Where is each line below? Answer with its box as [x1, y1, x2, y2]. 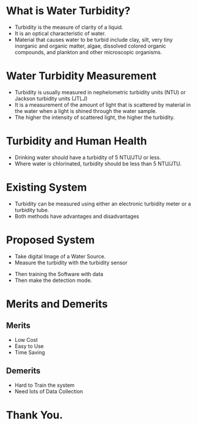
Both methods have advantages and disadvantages [14, 213, 139, 220]
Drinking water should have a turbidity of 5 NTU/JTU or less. [14, 154, 162, 161]
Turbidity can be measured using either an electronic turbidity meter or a [14, 200, 191, 207]
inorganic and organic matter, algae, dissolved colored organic [14, 42, 166, 49]
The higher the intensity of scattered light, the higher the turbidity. [14, 114, 175, 121]
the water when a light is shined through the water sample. [14, 107, 157, 114]
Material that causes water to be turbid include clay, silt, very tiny [14, 36, 173, 43]
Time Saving [14, 348, 45, 356]
